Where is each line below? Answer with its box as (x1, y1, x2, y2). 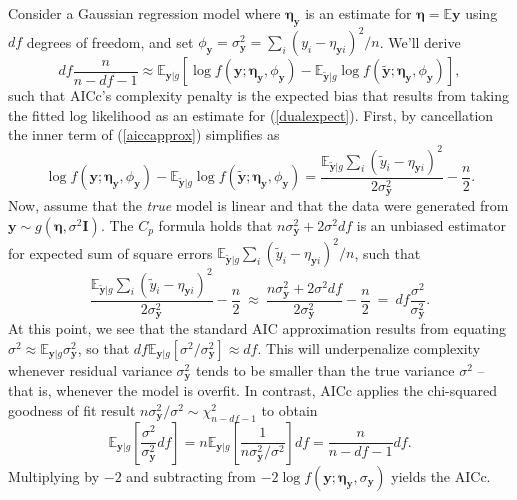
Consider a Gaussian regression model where (8, 3, 281, 23)
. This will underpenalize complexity (257, 337, 481, 358)
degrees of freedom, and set (26, 31, 194, 52)
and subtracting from (126, 465, 256, 486)
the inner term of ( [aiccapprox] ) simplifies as (8, 124, 280, 145)
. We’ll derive (379, 31, 461, 52)
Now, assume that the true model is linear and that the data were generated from (8, 195, 509, 216)
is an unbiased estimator (356, 214, 506, 235)
